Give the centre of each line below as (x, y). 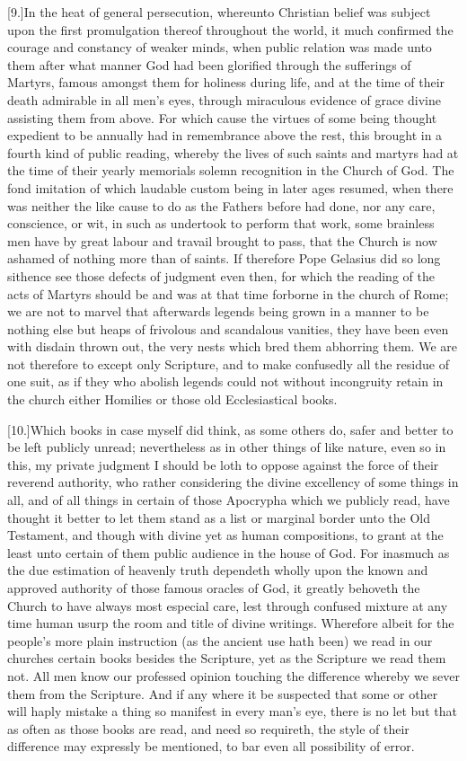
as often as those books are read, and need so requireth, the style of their (208, 728)
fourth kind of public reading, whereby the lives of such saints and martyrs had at (233, 152)
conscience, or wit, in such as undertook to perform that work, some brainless (221, 223)
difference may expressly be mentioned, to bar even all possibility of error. (211, 746)
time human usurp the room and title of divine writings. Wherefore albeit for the (231, 623)
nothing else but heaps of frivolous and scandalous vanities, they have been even (228, 328)
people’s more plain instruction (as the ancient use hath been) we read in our (220, 640)
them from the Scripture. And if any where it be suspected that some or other (223, 693)
